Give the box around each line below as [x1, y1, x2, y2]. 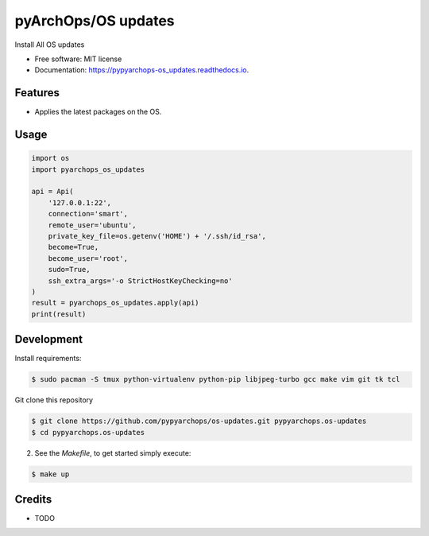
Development [14, 332, 83, 346]
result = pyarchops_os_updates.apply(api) [31, 298, 199, 308]
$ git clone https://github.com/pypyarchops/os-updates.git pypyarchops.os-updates [31, 417, 367, 425]
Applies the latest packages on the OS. [34, 107, 162, 117]
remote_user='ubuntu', [48, 220, 137, 230]
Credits [14, 492, 52, 506]
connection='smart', [48, 209, 129, 219]
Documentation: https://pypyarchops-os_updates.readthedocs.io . [34, 65, 249, 75]
